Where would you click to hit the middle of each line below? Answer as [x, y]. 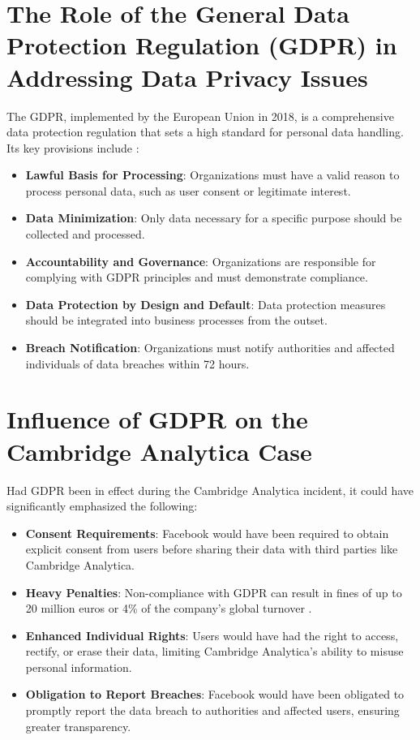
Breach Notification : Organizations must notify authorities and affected [210, 348]
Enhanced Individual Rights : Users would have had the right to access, [212, 635]
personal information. [79, 667]
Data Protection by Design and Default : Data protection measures [206, 304]
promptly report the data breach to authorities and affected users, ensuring [212, 710]
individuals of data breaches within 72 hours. [137, 363]
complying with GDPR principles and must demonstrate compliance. [197, 277]
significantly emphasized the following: [102, 506]
